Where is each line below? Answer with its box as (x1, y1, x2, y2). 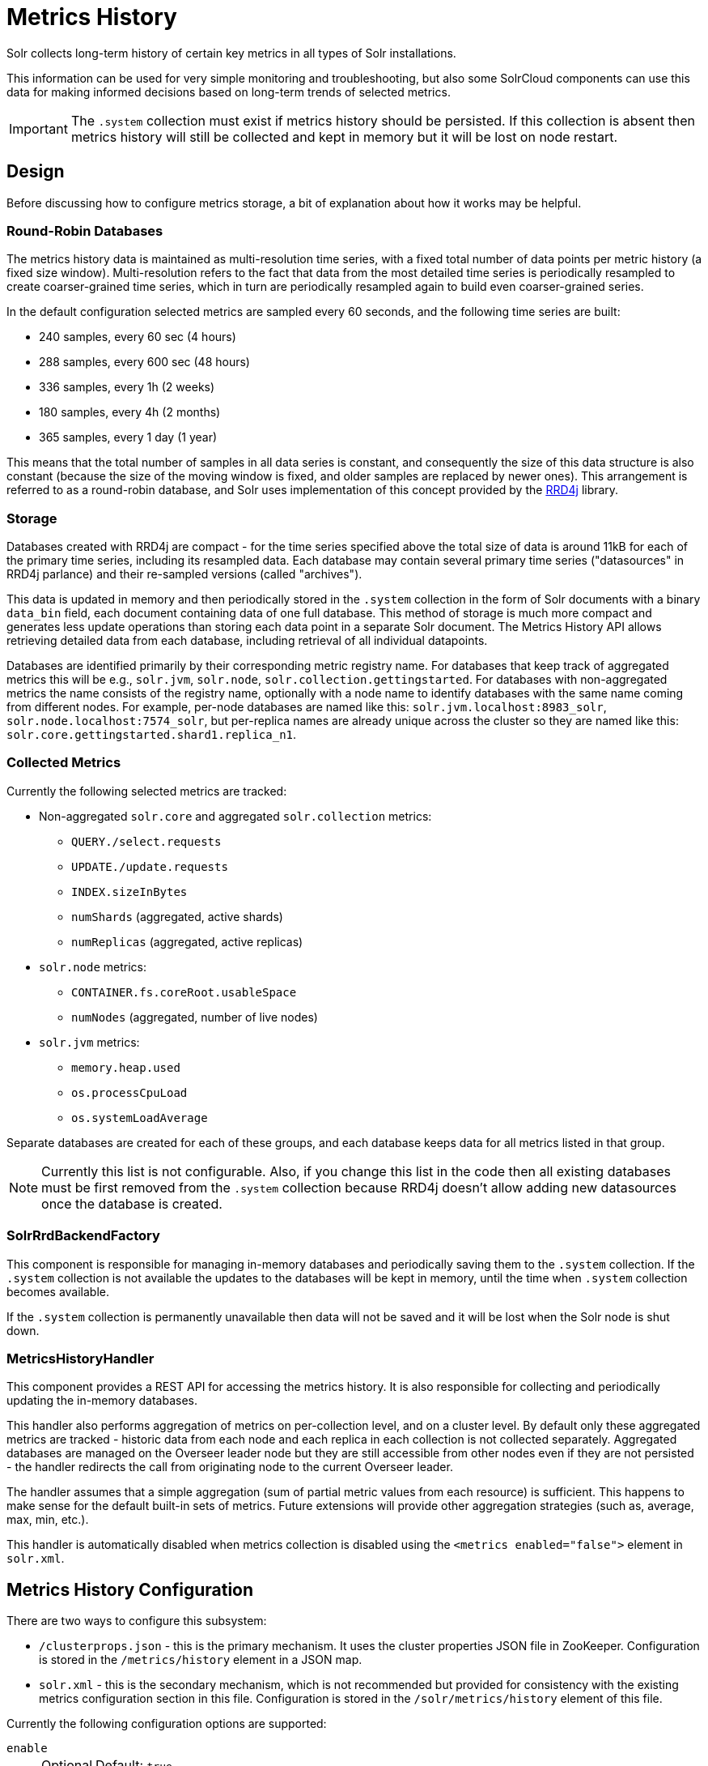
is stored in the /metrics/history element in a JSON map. (39, 1653, 362, 1667)
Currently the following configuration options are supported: (6, 1717, 327, 1731)
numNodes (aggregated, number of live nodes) (71, 1009, 318, 1024)
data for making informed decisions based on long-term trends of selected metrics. (6, 84, 451, 99)
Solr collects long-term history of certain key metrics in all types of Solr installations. (6, 45, 456, 60)
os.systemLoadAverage (71, 1111, 208, 1124)
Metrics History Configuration (6, 1579, 254, 1600)
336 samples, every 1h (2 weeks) (39, 380, 215, 395)
